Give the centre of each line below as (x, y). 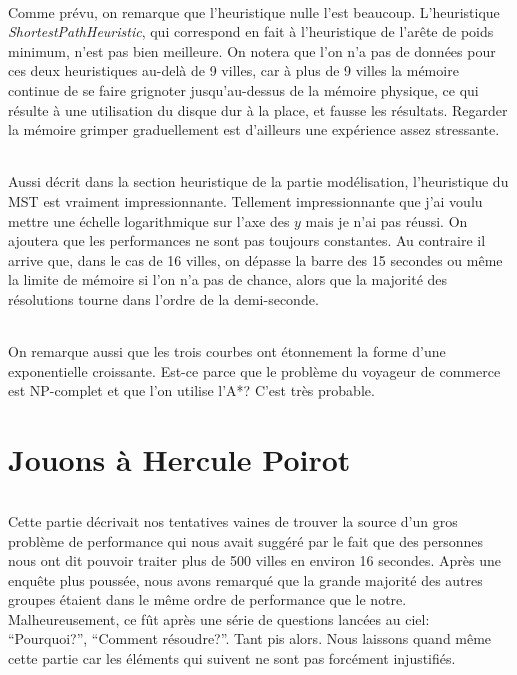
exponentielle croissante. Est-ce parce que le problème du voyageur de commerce (254, 370)
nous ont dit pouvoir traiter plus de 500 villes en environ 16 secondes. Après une (254, 560)
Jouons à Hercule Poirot (179, 459)
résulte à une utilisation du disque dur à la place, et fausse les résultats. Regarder (258, 109)
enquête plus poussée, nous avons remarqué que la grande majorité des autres (245, 579)
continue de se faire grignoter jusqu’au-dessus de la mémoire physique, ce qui (243, 89)
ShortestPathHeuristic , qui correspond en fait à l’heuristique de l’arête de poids (251, 31)
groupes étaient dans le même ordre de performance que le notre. (207, 599)
